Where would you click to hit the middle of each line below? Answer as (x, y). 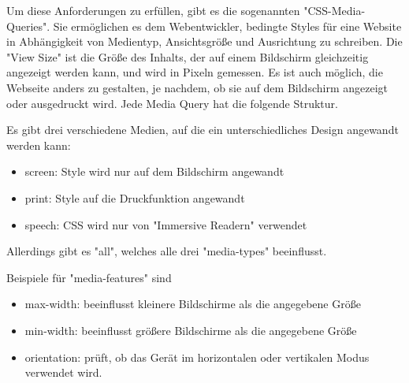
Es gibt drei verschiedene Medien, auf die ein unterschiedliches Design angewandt (203, 130)
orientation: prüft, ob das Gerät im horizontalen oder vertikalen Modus (197, 357)
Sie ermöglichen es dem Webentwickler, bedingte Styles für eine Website (227, 26)
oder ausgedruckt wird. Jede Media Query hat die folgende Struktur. (172, 103)
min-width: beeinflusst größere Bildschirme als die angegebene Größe (191, 330)
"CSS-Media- (335, 10)
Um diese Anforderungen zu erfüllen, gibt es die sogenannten (153, 10)
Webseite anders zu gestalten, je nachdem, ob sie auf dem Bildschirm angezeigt (197, 87)
